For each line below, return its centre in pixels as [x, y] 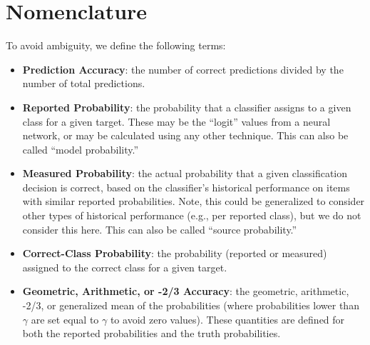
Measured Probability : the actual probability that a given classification [185, 173]
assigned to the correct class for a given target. [125, 267]
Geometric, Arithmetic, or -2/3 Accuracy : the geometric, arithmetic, [186, 291]
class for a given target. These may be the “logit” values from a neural [176, 121]
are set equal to [65, 319]
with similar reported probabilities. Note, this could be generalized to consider [194, 201]
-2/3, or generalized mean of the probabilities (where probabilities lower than [191, 305]
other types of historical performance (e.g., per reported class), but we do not [192, 215]
